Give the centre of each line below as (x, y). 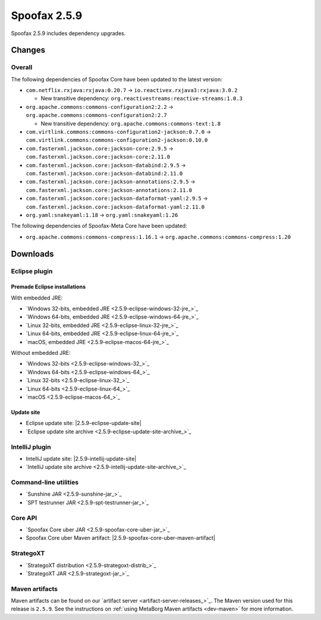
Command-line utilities (45, 483)
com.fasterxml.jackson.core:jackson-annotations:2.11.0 (109, 190)
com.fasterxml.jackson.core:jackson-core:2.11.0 (98, 157)
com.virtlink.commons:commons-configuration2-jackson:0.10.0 (117, 140)
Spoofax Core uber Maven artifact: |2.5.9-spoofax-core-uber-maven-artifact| (121, 538)
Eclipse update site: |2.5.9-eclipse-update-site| (84, 423)
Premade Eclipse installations (48, 287)
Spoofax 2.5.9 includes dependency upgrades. (68, 33)
